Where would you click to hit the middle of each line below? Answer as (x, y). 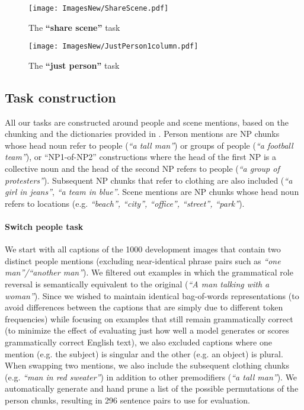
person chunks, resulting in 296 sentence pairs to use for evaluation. (128, 400)
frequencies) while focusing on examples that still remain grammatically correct (149, 318)
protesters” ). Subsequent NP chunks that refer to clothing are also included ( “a (149, 180)
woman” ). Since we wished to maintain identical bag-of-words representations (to (152, 295)
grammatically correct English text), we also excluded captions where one (138, 342)
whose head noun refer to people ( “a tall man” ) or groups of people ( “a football (149, 145)
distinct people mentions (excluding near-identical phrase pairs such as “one (143, 260)
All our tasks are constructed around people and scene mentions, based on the (147, 122)
